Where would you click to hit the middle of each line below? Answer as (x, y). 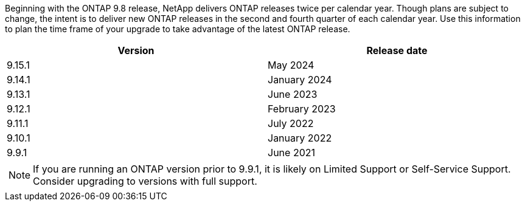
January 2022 (300, 138)
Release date (397, 50)
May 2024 (291, 65)
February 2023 (302, 109)
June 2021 (291, 153)
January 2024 (300, 80)
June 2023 (293, 94)
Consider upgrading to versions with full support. (145, 181)
